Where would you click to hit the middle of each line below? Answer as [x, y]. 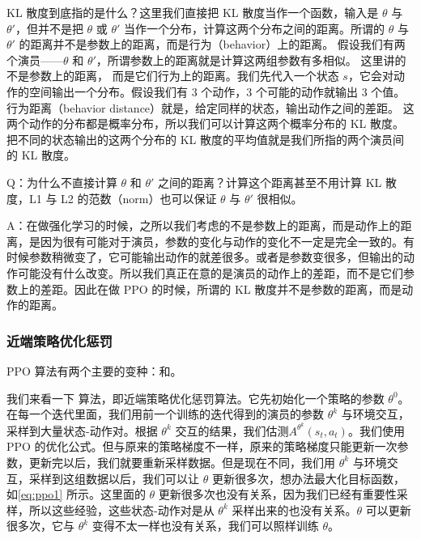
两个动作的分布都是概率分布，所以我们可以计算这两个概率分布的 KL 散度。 [205, 123]
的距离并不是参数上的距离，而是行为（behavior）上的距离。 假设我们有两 [212, 44]
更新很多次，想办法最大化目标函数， [308, 478]
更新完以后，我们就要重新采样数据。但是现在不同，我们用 [182, 462]
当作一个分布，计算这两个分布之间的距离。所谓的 [255, 28]
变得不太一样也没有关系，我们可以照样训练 [205, 526]
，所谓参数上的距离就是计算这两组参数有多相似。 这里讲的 [251, 59]
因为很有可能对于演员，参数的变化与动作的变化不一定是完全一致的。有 [227, 241]
